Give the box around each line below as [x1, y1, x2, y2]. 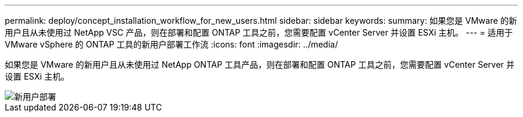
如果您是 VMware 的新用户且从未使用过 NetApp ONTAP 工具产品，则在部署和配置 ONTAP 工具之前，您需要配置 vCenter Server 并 [5, 59, 515, 69]
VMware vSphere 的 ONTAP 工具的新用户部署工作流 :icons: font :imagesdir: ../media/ [5, 39, 338, 49]
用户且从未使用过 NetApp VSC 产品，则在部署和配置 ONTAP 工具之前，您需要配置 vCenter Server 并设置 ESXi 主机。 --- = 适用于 [5, 27, 513, 37]
